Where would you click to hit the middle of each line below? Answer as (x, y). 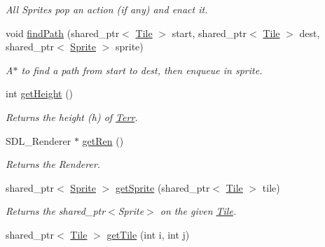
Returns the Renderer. (53, 164)
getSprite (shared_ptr (162, 187)
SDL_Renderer (39, 140)
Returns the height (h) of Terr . (72, 117)
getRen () (103, 140)
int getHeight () (40, 93)
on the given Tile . (198, 211)
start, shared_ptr (209, 33)
